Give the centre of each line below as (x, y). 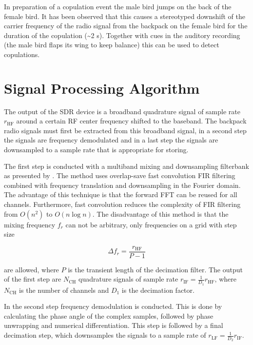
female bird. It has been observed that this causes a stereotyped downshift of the (125, 16)
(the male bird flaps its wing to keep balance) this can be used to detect (112, 45)
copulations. (22, 54)
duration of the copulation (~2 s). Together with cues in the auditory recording (122, 35)
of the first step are (33, 279)
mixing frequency (30, 224)
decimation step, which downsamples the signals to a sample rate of (105, 335)
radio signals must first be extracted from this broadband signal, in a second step (125, 130)
